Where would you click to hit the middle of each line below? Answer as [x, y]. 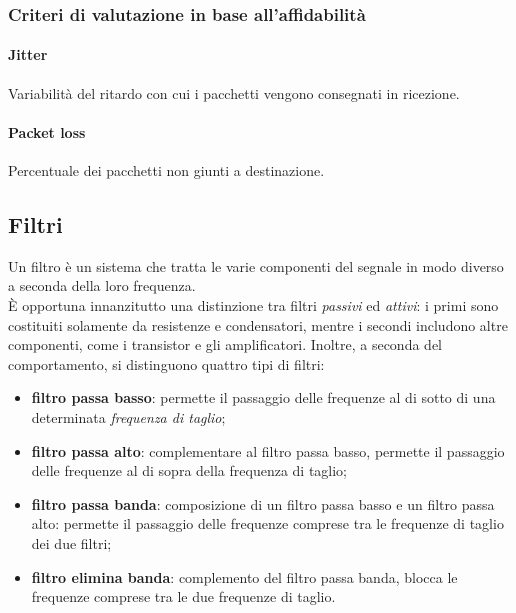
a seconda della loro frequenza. [102, 285]
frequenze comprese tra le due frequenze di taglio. [183, 596]
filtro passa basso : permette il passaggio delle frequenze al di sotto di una [263, 397]
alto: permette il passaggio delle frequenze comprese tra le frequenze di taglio [267, 523]
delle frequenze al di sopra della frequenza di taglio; [189, 470]
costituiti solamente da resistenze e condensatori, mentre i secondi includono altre [258, 324]
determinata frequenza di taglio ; [128, 416]
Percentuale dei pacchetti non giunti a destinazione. [166, 170]
